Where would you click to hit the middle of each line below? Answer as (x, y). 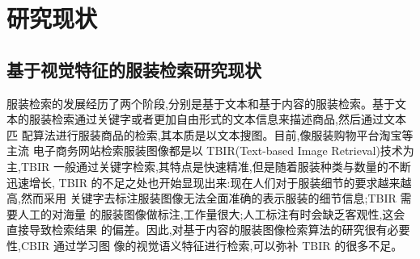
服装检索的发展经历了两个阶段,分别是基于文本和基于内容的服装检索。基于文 (206, 103)
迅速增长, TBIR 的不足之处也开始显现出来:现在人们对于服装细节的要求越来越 (209, 182)
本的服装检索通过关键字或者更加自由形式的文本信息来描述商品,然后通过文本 (206, 119)
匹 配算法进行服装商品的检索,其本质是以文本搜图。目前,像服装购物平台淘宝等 (210, 134)
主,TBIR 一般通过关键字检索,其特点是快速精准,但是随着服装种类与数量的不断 (209, 166)
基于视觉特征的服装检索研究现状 (134, 69)
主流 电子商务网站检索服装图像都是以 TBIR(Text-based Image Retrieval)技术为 (210, 150)
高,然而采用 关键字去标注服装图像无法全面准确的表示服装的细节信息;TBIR (202, 198)
